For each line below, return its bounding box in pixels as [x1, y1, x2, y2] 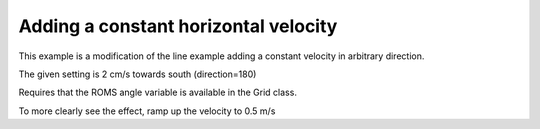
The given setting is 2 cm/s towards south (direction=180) [18, 68, 257, 80]
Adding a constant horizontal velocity [18, 15, 338, 37]
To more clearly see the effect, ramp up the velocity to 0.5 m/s [18, 105, 276, 117]
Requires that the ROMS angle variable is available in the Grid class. [18, 86, 297, 99]
